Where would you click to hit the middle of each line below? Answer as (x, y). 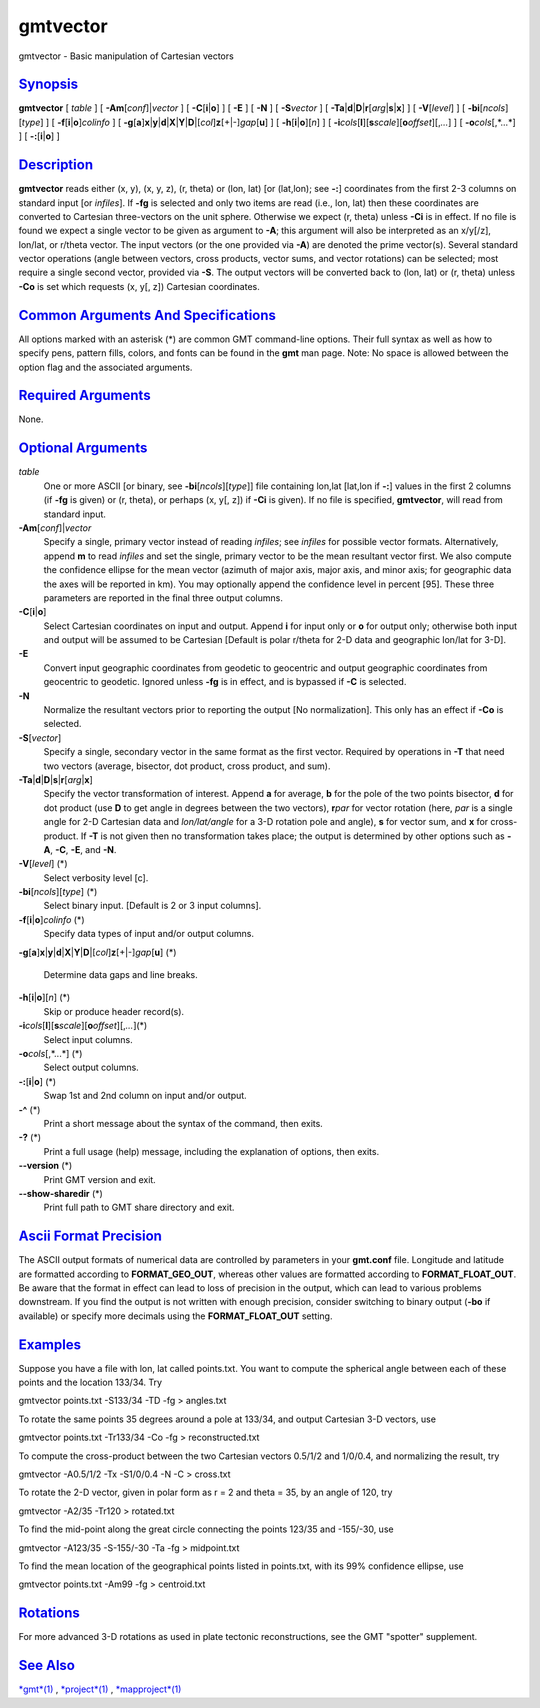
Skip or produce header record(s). (114, 1011)
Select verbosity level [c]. (96, 877)
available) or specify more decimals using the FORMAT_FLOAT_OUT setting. (175, 1316)
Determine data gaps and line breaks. (121, 975)
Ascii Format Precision (90, 1236)
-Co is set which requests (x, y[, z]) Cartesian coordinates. (139, 286)
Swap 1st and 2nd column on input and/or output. (145, 1096)
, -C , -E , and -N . (83, 849)
